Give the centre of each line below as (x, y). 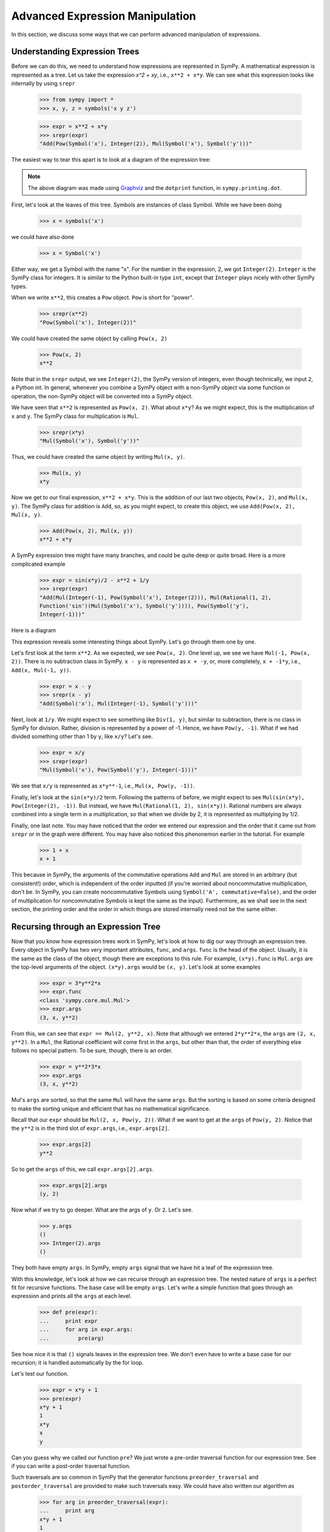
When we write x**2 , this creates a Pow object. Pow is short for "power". (102, 298)
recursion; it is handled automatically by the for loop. (77, 1362)
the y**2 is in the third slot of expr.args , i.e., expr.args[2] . (90, 1128)
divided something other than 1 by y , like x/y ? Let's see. (82, 737)
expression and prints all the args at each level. (71, 1296)
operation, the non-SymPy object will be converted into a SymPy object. (102, 396)
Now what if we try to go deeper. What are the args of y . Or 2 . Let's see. (102, 1210)
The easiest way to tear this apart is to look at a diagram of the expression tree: (111, 159)
